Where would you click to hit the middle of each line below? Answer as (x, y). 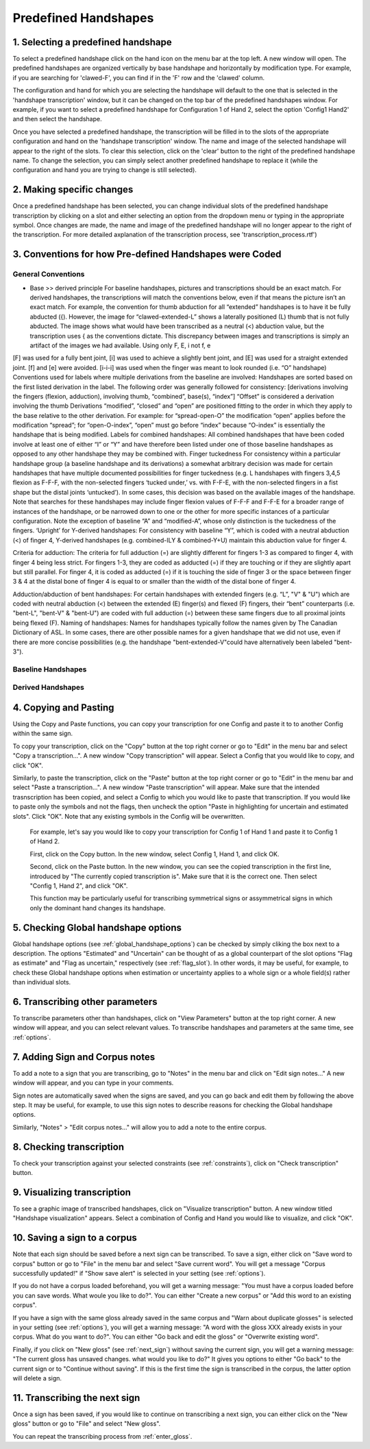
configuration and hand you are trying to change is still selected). (104, 170)
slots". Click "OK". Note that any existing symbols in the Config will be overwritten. (129, 816)
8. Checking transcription (69, 1147)
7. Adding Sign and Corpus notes (84, 1057)
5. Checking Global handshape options (97, 927)
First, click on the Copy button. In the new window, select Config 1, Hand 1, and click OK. (155, 854)
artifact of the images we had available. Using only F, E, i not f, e (120, 345)
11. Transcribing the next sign (76, 1398)
